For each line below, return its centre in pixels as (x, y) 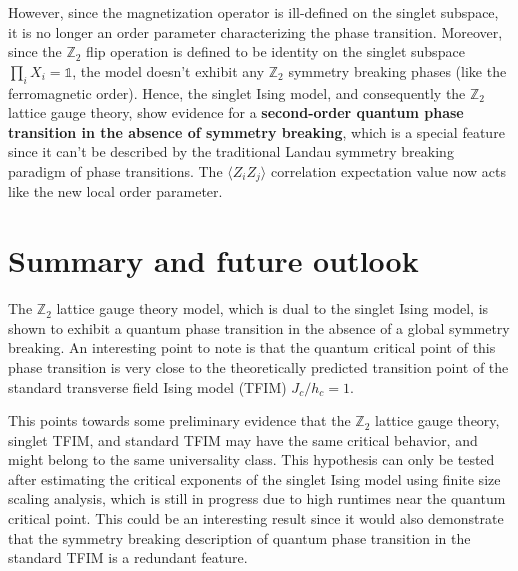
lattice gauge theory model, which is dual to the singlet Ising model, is (272, 308)
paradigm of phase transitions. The (115, 170)
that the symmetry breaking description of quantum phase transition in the (239, 537)
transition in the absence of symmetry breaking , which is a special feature (256, 131)
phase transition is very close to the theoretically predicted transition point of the (258, 366)
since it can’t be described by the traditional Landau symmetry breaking (231, 151)
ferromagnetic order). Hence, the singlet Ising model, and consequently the (237, 92)
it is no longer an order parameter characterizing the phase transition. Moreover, (255, 31)
